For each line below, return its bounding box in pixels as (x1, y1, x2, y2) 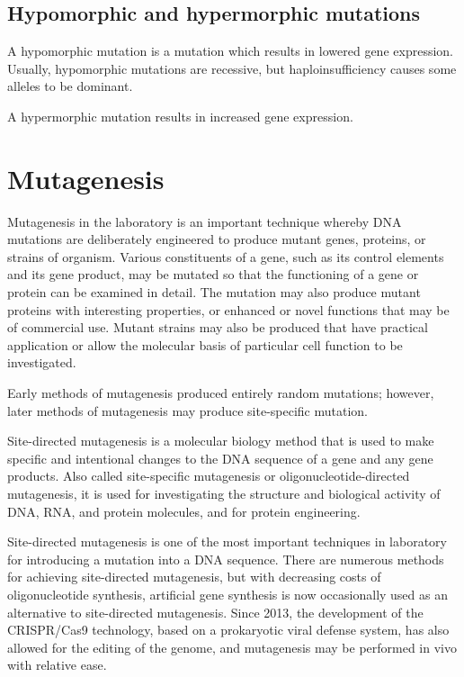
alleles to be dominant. (7, 77, 133, 95)
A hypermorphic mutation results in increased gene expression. (7, 106, 353, 125)
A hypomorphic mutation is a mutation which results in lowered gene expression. (7, 41, 453, 60)
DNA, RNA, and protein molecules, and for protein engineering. (7, 501, 361, 520)
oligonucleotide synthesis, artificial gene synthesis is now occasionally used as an (7, 584, 448, 603)
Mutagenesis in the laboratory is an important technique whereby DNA (7, 212, 402, 230)
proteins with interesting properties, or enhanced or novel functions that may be (7, 300, 450, 319)
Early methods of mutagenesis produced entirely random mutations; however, (7, 384, 434, 402)
